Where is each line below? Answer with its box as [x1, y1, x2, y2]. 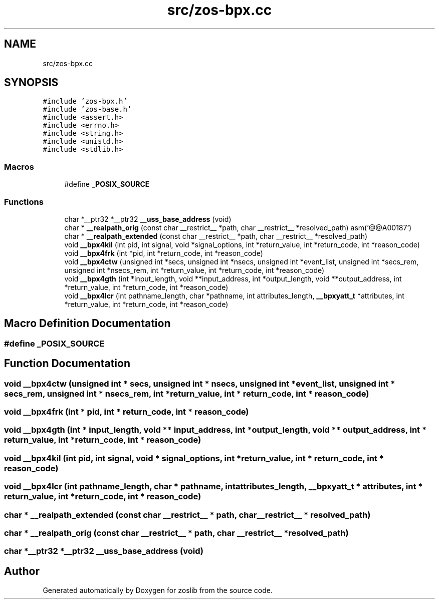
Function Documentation [4, 357, 130, 370]
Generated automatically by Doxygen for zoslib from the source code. [43, 586, 273, 595]
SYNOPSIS [4, 76, 59, 89]
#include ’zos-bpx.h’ [43, 97, 127, 106]
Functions [4, 196, 44, 207]
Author [4, 564, 40, 577]
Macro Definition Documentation [4, 317, 171, 330]
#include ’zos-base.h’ [43, 105, 132, 114]
